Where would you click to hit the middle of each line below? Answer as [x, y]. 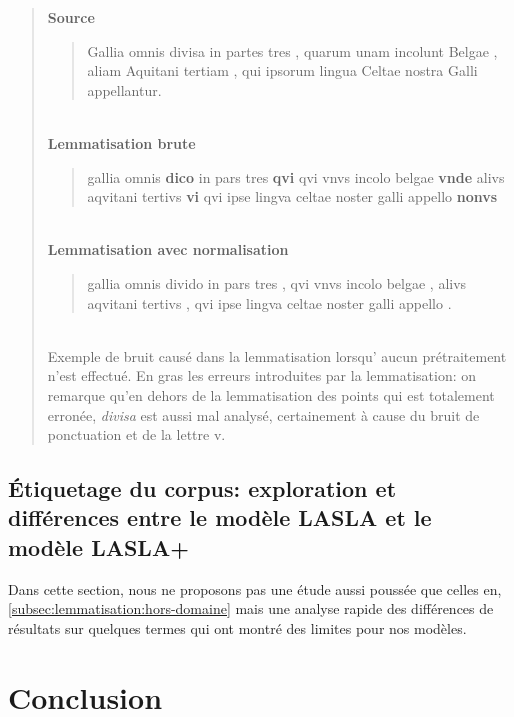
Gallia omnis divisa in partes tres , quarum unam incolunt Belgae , [292, 50]
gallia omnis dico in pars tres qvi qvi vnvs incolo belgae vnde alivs [296, 176]
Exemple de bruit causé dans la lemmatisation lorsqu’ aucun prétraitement [277, 355]
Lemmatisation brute [121, 142]
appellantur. [124, 89]
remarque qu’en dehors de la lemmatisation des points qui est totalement [271, 394]
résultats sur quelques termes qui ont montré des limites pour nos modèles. [237, 627]
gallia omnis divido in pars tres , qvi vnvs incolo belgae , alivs [277, 282]
